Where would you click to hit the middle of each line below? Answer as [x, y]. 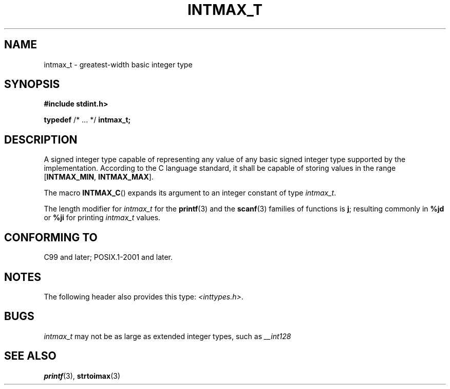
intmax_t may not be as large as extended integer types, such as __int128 [167, 336]
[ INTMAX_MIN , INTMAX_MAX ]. [99, 177]
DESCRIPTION [41, 139]
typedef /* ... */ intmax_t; [87, 120]
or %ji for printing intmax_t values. [102, 218]
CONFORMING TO [51, 237]
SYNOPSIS [32, 84]
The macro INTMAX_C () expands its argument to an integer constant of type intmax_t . [190, 193]
